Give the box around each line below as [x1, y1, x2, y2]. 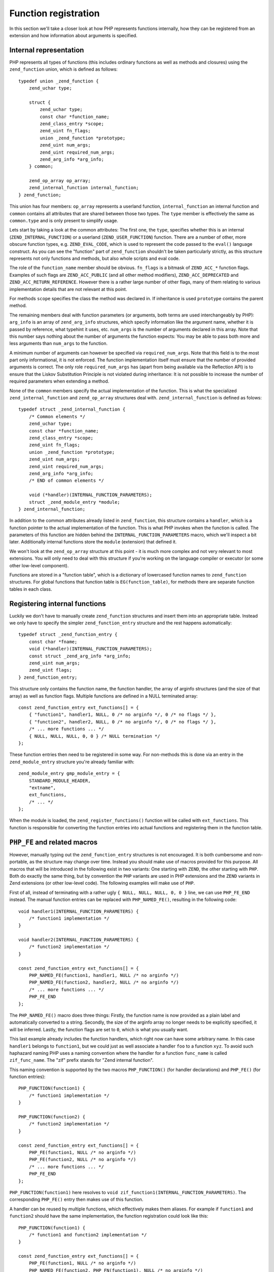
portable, [9, 859, 29, 865]
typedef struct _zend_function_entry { [18, 631, 118, 638]
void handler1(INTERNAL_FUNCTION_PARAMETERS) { [18, 908, 139, 914]
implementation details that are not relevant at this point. [9, 286, 127, 292]
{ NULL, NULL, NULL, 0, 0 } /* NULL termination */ [28, 733, 160, 739]
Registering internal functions [9, 599, 106, 608]
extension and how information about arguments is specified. [9, 32, 138, 38]
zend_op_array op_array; [28, 178, 91, 184]
